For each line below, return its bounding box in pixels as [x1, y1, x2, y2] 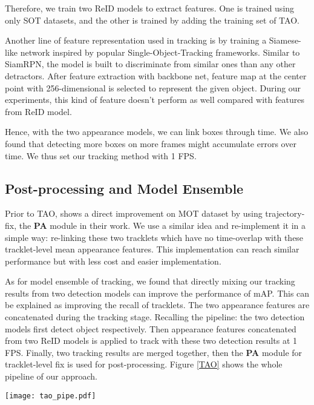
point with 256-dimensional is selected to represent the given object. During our [5, 81, 301, 94]
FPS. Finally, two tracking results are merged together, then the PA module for [5, 346, 303, 358]
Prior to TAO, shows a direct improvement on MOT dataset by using [5, 207, 263, 220]
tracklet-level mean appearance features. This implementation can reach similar [5, 243, 299, 255]
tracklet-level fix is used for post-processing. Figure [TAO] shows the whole [5, 358, 283, 370]
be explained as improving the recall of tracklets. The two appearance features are [5, 298, 310, 311]
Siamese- [269, 34, 301, 47]
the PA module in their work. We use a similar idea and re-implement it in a [19, 219, 306, 231]
